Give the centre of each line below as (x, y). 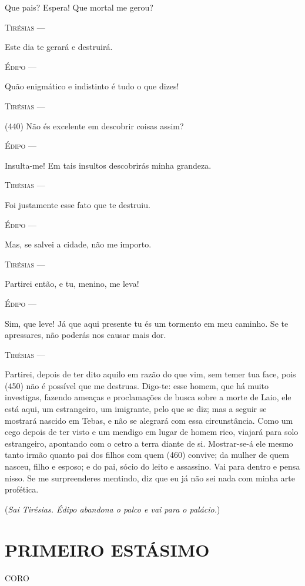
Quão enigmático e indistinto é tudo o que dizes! (92, 86)
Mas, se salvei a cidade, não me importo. (78, 244)
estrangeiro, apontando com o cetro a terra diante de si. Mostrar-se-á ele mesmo (149, 443)
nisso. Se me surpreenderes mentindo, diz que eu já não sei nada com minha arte (150, 478)
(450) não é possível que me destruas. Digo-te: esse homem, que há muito (137, 385)
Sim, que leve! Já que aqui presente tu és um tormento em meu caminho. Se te (147, 323)
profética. (22, 489)
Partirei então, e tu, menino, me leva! (72, 284)
